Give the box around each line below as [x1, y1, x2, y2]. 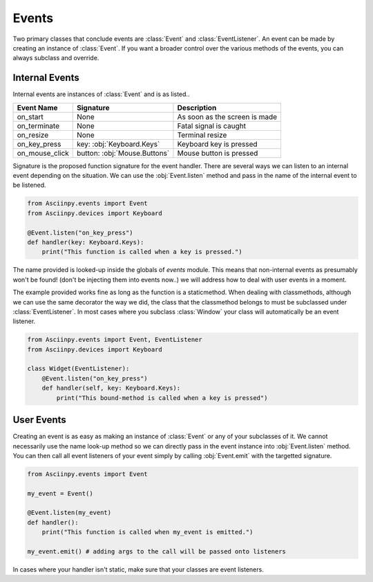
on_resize [17, 130, 48, 140]
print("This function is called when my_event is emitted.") [41, 528, 254, 536]
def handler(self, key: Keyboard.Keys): [41, 384, 181, 392]
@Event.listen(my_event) [27, 509, 112, 517]
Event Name [17, 102, 58, 112]
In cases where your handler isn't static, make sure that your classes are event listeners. [12, 565, 264, 574]
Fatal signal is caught [177, 121, 247, 131]
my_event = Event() [27, 489, 93, 498]
